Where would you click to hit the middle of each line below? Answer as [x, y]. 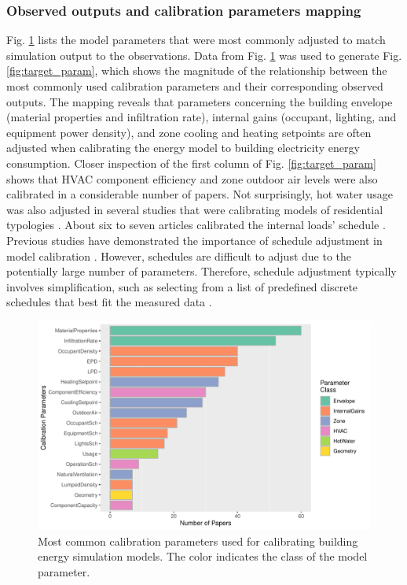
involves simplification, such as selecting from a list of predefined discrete [182, 286]
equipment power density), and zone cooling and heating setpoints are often [189, 132]
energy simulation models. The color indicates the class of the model [203, 556]
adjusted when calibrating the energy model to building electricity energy [183, 148]
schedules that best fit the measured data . [109, 302]
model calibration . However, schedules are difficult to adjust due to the [179, 255]
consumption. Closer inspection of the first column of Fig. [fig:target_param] [191, 163]
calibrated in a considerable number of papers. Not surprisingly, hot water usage [200, 194]
